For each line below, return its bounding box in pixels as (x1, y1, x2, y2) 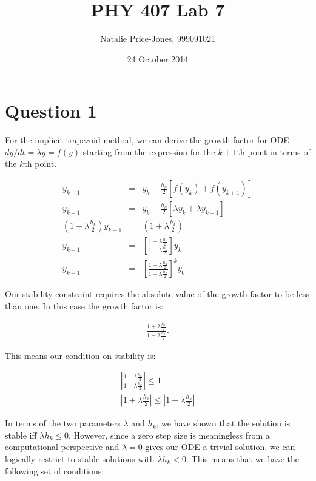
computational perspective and (5, 440, 119, 453)
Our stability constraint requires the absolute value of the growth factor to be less (5, 288, 309, 300)
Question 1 (5, 98, 97, 123)
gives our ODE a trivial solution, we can (145, 440, 295, 453)
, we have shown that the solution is (156, 417, 291, 429)
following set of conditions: (5, 464, 104, 477)
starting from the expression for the (82, 145, 215, 158)
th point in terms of (237, 145, 311, 158)
